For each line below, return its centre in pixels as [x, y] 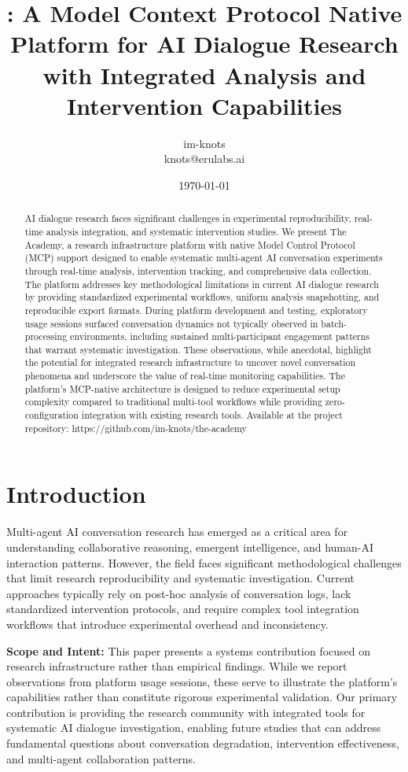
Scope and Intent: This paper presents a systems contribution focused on [189, 650]
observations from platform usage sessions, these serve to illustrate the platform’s [202, 681]
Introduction [76, 494]
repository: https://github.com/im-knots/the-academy [136, 428]
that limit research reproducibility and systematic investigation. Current [180, 578]
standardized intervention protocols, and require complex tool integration [183, 609]
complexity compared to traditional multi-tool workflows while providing [173, 402]
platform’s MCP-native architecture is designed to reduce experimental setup [182, 388]
